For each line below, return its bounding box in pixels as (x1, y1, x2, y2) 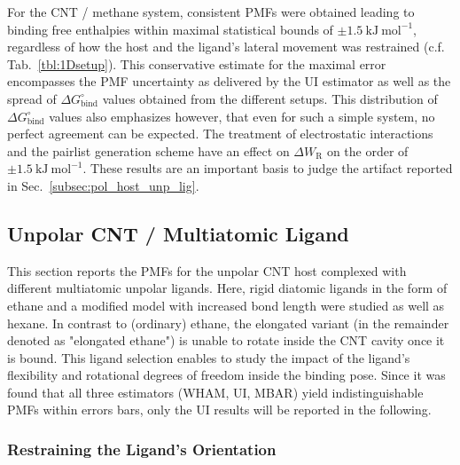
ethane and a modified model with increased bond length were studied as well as (7, 296, 445, 314)
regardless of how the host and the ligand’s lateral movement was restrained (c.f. (7, 37, 445, 56)
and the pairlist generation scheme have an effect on (7, 141, 290, 160)
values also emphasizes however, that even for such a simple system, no (49, 106, 435, 125)
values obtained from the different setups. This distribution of (102, 89, 438, 107)
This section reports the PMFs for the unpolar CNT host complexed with (7, 261, 407, 280)
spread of (7, 89, 57, 107)
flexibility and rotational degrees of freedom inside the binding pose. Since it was (7, 366, 446, 384)
